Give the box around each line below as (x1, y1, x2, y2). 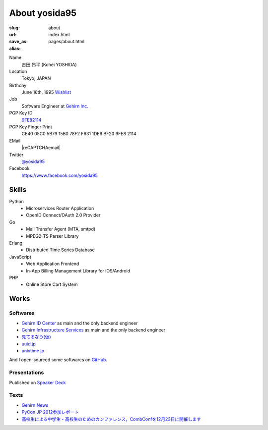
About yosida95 (9, 7, 77, 18)
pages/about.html (48, 39, 84, 45)
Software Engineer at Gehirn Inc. (21, 103, 89, 109)
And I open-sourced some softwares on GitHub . (9, 357, 108, 363)
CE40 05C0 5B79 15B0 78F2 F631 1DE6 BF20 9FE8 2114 (21, 131, 136, 137)
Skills (9, 185, 27, 194)
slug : (9, 25, 20, 31)
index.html (48, 31, 70, 37)
